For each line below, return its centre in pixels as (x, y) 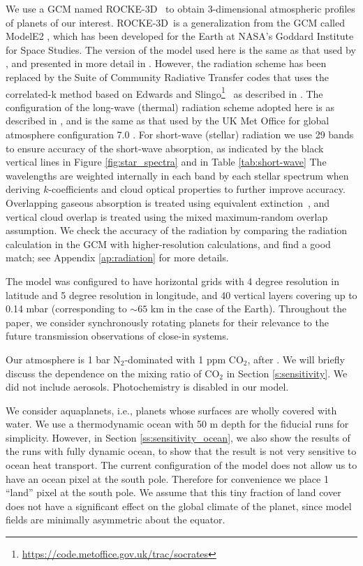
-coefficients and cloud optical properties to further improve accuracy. (197, 189)
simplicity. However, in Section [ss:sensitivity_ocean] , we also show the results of (178, 437)
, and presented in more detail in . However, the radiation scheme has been (166, 63)
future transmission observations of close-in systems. (117, 336)
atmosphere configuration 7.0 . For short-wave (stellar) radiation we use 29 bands (180, 134)
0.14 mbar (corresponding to (66, 309)
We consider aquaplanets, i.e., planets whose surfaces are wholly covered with (171, 410)
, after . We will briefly (296, 359)
